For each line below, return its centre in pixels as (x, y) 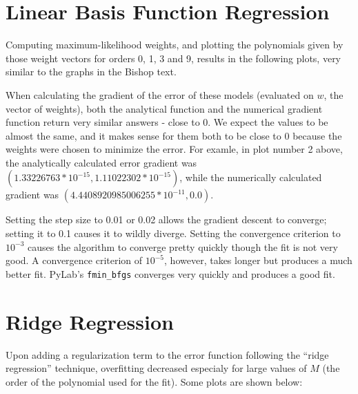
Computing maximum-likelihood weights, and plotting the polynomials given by (175, 45)
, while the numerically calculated (251, 177)
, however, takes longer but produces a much (258, 260)
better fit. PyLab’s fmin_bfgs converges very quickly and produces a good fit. (170, 273)
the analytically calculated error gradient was (101, 162)
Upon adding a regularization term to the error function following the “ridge (167, 354)
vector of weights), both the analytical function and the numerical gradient (164, 108)
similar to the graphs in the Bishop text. (91, 72)
